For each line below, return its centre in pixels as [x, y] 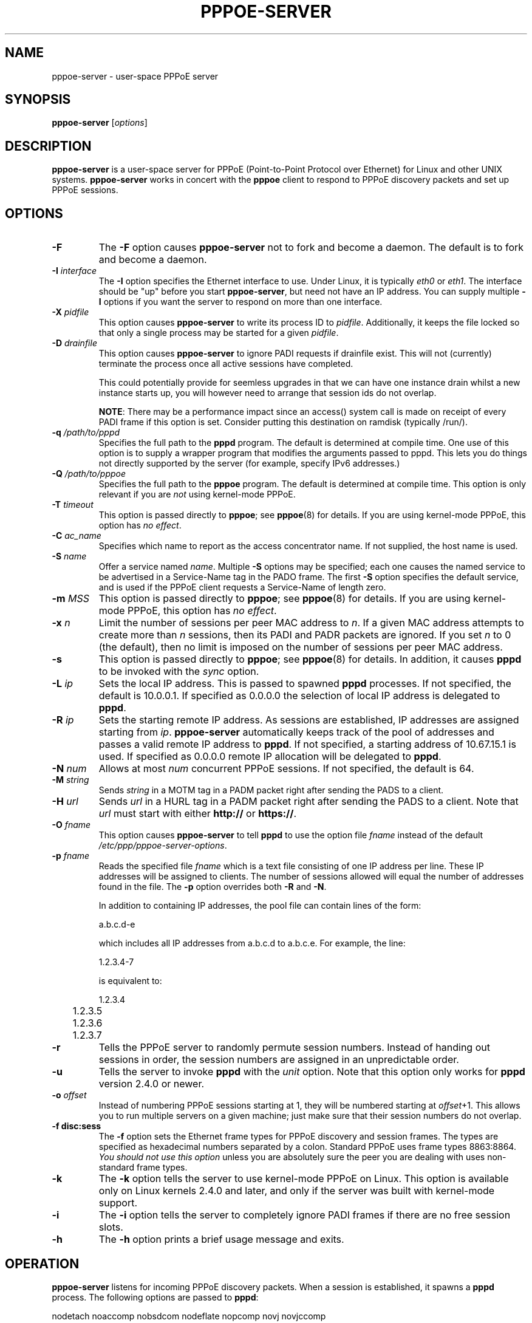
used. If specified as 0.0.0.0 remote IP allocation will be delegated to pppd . [270, 757]
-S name [69, 556]
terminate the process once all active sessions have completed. [226, 364]
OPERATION [42, 1263]
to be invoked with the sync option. [179, 672]
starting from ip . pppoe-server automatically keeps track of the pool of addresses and [296, 732]
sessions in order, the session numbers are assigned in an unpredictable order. [279, 1060]
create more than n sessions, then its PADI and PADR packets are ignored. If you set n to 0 [305, 635]
